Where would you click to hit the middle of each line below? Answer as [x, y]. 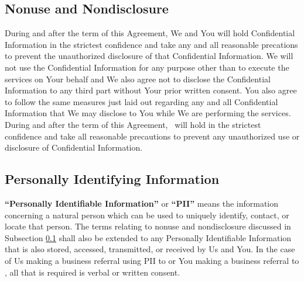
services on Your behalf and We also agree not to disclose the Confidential [138, 79]
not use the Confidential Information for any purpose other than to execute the [147, 67]
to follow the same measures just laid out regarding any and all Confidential [141, 101]
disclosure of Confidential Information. [74, 147]
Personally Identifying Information [112, 179]
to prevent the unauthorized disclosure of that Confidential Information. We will [149, 56]
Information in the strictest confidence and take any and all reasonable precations [151, 44]
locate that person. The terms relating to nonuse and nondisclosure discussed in [148, 226]
